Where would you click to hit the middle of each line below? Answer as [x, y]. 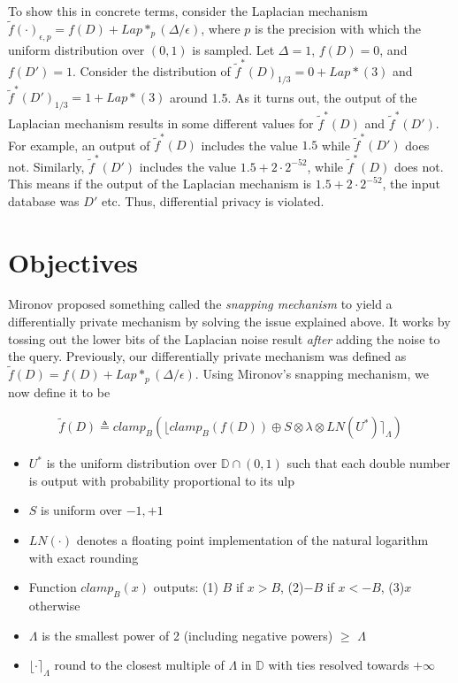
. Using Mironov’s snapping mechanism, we [312, 374]
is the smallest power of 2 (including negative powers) [187, 635]
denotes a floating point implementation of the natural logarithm [252, 539]
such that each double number [369, 463]
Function [53, 587]
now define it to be [59, 391]
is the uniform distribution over [132, 463]
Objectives [73, 261]
